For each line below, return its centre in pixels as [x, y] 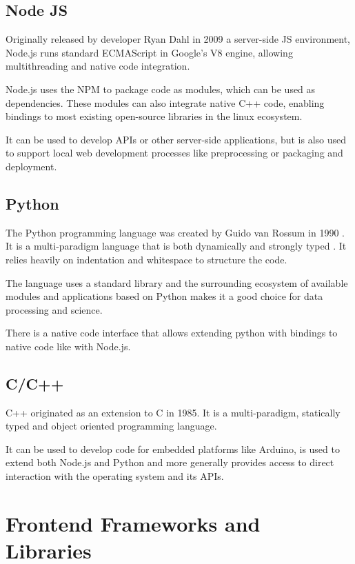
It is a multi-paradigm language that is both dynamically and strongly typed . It [176, 246]
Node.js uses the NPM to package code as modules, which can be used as [161, 89]
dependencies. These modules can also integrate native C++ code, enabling [165, 102]
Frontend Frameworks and [133, 523]
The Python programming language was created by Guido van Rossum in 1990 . [175, 232]
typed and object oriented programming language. [111, 426]
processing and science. [54, 309]
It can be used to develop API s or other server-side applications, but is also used [176, 139]
